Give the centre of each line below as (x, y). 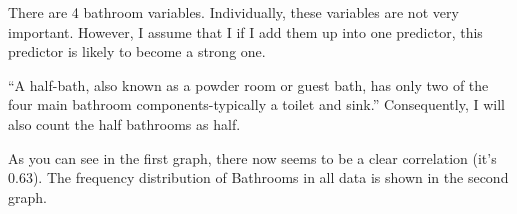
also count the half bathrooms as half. (124, 123)
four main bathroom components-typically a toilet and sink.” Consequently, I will (256, 104)
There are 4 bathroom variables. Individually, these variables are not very (233, 12)
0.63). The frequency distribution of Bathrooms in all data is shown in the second (258, 177)
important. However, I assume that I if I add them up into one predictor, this (245, 31)
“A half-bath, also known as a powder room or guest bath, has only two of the (248, 84)
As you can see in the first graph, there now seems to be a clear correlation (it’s (252, 157)
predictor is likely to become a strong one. (137, 51)
